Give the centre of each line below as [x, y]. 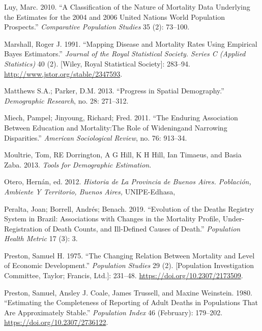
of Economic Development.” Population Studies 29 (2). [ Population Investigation [129, 265]
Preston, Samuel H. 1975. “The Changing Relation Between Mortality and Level [129, 255]
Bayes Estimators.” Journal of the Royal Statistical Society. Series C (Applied [125, 54]
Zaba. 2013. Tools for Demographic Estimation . [78, 164]
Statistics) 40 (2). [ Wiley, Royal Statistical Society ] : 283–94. [97, 63]
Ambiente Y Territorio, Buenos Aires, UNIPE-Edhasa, [90, 191]
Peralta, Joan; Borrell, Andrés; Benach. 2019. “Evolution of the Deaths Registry [129, 208]
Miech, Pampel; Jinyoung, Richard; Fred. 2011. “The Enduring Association [121, 118]
